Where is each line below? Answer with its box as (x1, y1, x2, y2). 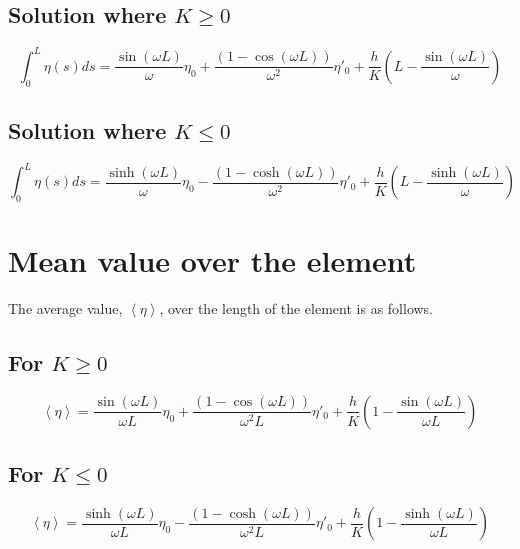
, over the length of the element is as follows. (159, 298, 434, 319)
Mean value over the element (8, 240, 417, 281)
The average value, (8, 298, 123, 319)
